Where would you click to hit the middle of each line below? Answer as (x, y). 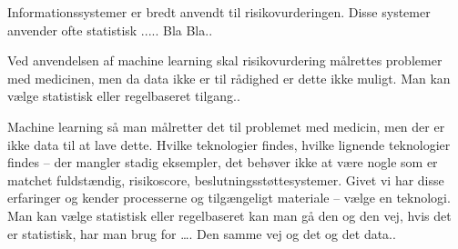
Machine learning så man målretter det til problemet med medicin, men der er (226, 126)
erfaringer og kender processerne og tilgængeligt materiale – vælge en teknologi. (229, 198)
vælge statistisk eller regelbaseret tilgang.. (124, 96)
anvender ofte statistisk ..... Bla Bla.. (110, 30)
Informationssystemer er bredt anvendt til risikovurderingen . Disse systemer (219, 12)
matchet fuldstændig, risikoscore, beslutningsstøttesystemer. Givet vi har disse (226, 179)
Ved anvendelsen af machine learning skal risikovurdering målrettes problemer (225, 60)
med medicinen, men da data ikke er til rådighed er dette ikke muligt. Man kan (229, 78)
